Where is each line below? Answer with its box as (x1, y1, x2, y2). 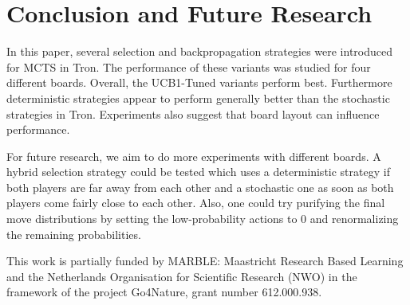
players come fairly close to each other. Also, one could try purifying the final (6, 194, 385, 211)
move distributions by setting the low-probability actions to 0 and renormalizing (6, 210, 399, 227)
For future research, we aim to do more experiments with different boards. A (6, 147, 381, 164)
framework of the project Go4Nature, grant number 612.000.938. (6, 283, 322, 300)
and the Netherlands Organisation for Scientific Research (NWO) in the (6, 268, 357, 284)
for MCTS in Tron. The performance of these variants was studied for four (6, 58, 371, 75)
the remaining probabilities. (6, 225, 141, 242)
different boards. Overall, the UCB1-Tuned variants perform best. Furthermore (6, 74, 392, 91)
